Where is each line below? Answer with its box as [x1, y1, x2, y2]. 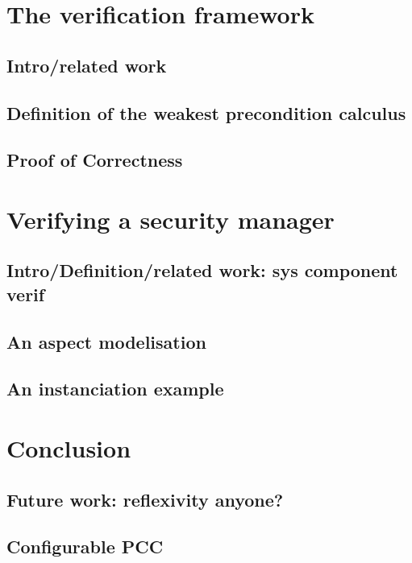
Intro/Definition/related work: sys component [6, 258, 398, 283]
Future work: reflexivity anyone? [6, 486, 284, 511]
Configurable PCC [6, 534, 164, 559]
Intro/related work [6, 52, 167, 77]
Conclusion [6, 432, 131, 465]
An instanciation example [6, 376, 224, 401]
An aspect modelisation [6, 329, 206, 354]
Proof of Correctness [6, 147, 183, 172]
